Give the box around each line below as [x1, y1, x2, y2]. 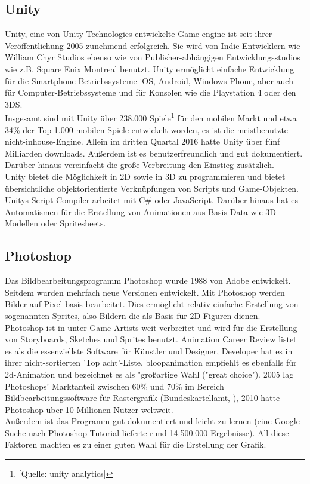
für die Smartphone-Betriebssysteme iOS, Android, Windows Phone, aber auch [5, 74, 293, 87]
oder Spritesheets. [41, 217, 106, 229]
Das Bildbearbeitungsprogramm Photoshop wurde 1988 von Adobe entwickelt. [5, 274, 291, 287]
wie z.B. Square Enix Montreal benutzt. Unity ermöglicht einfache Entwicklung [5, 62, 294, 75]
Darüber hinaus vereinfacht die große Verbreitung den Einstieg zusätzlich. [5, 158, 275, 171]
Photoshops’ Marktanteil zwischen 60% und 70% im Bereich [5, 379, 224, 392]
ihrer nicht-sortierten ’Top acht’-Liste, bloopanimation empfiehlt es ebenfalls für [5, 356, 297, 369]
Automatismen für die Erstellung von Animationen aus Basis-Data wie [5, 205, 263, 218]
